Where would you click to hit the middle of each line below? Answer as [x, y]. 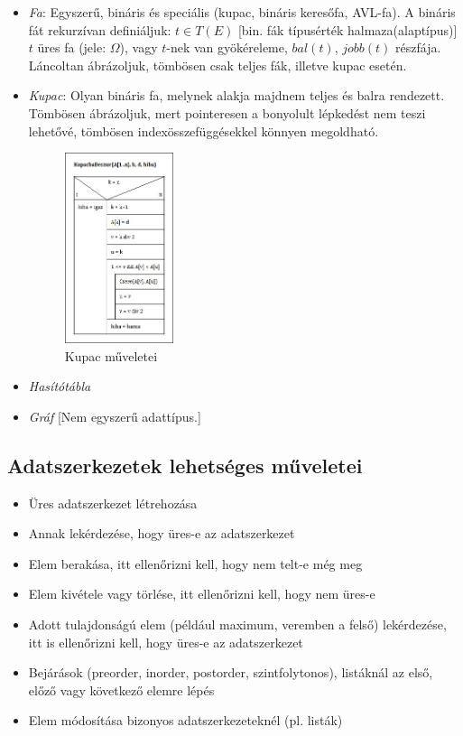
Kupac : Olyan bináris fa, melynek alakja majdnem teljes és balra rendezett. [236, 95]
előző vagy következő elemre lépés [121, 689]
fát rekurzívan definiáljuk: [100, 29]
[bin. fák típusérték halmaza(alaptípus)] [347, 29]
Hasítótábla [60, 386]
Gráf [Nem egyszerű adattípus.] [115, 416]
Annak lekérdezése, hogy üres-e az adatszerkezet [162, 533]
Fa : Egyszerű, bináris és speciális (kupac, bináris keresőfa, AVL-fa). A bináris [242, 12]
